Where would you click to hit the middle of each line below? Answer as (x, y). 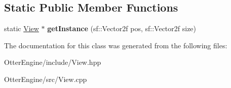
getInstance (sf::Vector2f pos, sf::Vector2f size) (122, 28)
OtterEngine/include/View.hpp (53, 62)
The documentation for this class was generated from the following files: (116, 45)
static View (22, 28)
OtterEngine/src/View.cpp (46, 79)
